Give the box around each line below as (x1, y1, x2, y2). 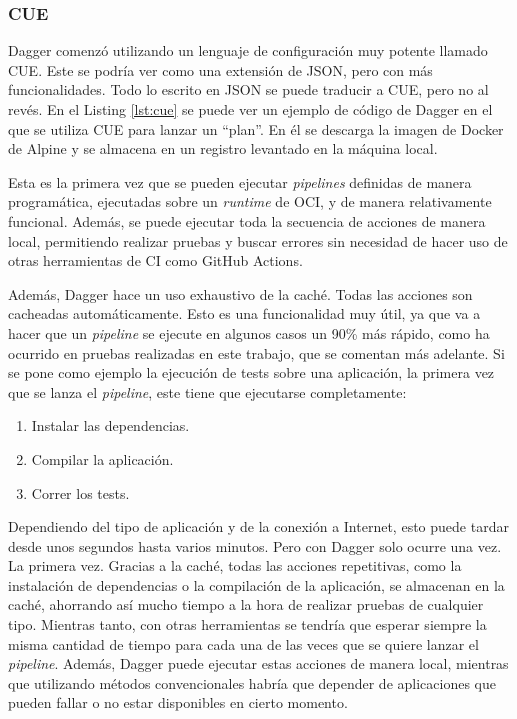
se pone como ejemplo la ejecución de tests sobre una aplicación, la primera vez (8, 362, 495, 383)
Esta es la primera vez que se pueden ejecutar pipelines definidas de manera (8, 171, 472, 192)
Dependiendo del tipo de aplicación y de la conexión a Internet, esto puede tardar (8, 516, 509, 537)
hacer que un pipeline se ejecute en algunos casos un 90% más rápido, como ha (8, 322, 490, 343)
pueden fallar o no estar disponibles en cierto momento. (8, 692, 348, 713)
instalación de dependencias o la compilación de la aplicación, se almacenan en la (8, 574, 505, 595)
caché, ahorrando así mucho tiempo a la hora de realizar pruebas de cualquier (8, 594, 484, 615)
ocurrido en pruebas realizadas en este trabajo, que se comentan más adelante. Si (8, 342, 505, 363)
